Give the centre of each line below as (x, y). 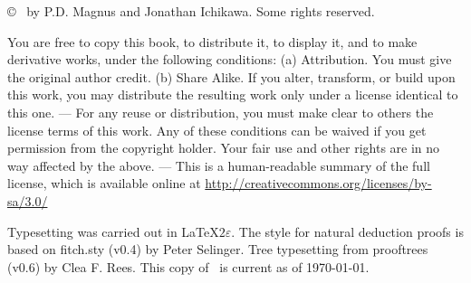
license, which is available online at (104, 183)
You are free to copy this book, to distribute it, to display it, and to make (212, 41)
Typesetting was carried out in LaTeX (113, 231)
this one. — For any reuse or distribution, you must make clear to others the (221, 112)
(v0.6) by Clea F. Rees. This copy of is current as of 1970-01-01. (188, 266)
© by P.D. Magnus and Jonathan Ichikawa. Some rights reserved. (191, 11)
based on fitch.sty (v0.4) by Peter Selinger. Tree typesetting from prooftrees (218, 249)
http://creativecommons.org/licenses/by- (318, 183)
